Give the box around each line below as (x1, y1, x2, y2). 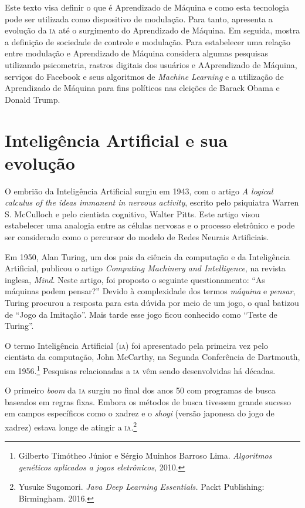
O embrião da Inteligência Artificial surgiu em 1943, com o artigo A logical (5, 184, 273, 197)
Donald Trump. (5, 93, 60, 105)
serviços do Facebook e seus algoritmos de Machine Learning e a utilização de (5, 70, 284, 82)
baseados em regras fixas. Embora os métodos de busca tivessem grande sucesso (5, 395, 292, 408)
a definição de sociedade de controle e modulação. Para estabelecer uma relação (5, 35, 290, 48)
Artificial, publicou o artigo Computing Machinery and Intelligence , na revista (5, 262, 286, 274)
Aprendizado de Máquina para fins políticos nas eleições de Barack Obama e (5, 82, 280, 94)
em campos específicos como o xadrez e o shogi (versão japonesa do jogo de (5, 407, 274, 419)
